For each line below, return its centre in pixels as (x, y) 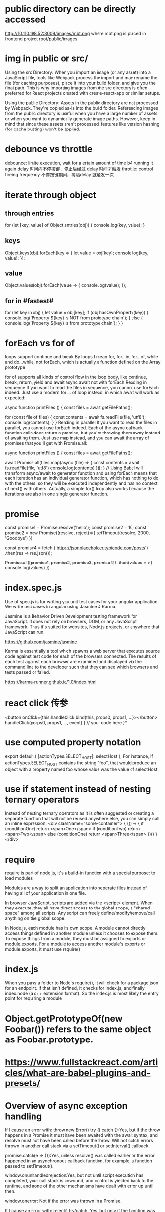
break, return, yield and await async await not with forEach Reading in (76, 382)
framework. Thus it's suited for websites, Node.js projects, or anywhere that (82, 627)
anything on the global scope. (35, 918)
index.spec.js (33, 588)
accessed (25, 20)
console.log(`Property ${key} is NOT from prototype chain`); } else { (74, 318)
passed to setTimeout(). (29, 1166)
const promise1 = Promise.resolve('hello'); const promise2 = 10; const (76, 528)
